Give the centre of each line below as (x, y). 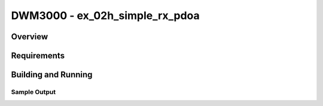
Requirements (38, 56)
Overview (30, 37)
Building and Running (52, 75)
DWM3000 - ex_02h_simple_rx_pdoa (105, 15)
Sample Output (33, 92)
